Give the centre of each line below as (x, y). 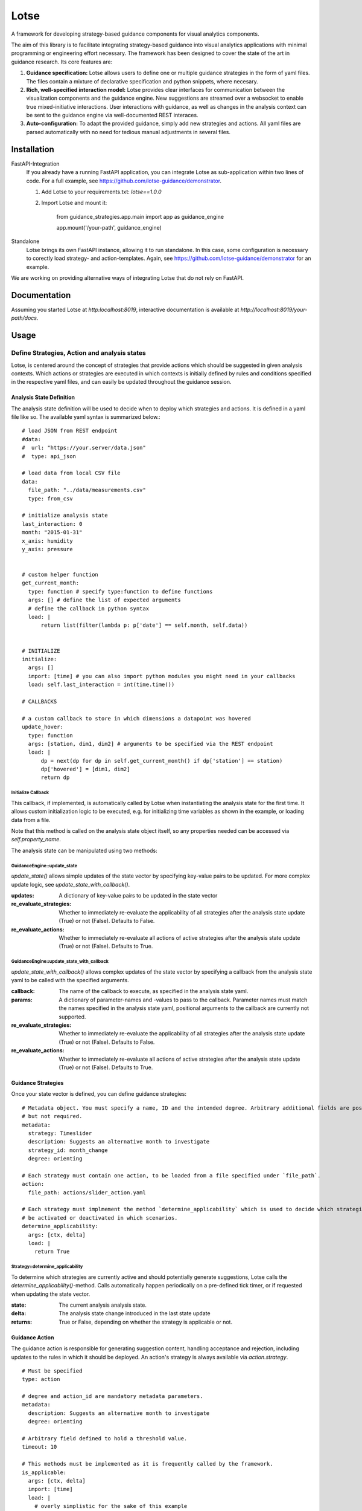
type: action (41, 1379)
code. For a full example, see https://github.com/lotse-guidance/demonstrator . (124, 181)
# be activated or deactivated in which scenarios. (100, 1218)
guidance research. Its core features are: (62, 62)
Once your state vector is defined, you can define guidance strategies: (99, 1094)
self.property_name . (36, 840)
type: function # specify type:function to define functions (120, 591)
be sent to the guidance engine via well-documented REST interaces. (112, 115)
